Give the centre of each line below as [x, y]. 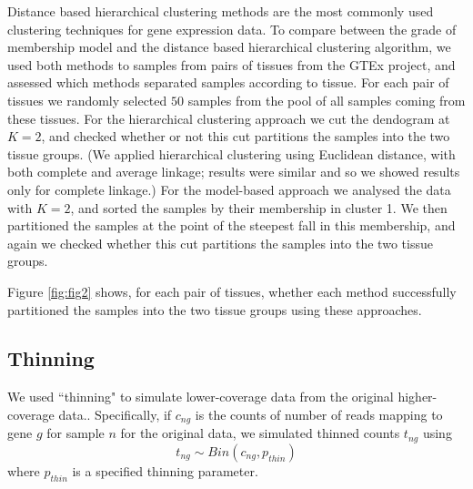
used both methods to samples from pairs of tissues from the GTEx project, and [231, 64]
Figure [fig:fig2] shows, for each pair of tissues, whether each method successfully [232, 291]
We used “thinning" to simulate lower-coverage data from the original [201, 397]
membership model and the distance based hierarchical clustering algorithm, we [229, 47]
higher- [418, 397]
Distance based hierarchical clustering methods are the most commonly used [221, 11]
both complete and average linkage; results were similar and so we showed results [234, 172]
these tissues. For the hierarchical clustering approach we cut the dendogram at [229, 118]
